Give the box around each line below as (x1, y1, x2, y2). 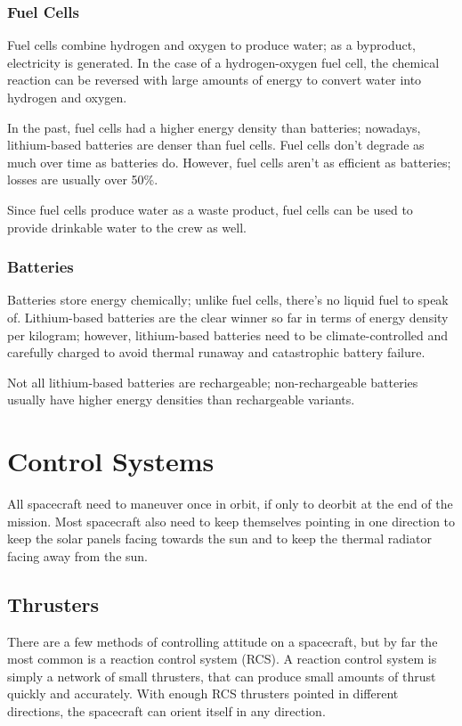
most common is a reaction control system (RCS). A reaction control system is (7, 649, 437, 668)
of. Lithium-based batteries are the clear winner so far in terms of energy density (7, 307, 449, 326)
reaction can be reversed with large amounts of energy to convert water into (7, 70, 422, 89)
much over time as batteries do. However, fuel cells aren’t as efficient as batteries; (7, 152, 451, 171)
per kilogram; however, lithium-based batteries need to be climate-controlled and (7, 325, 449, 344)
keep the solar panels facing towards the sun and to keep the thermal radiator (7, 529, 432, 548)
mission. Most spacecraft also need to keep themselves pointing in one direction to (7, 511, 456, 530)
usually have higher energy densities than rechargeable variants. (7, 390, 355, 409)
